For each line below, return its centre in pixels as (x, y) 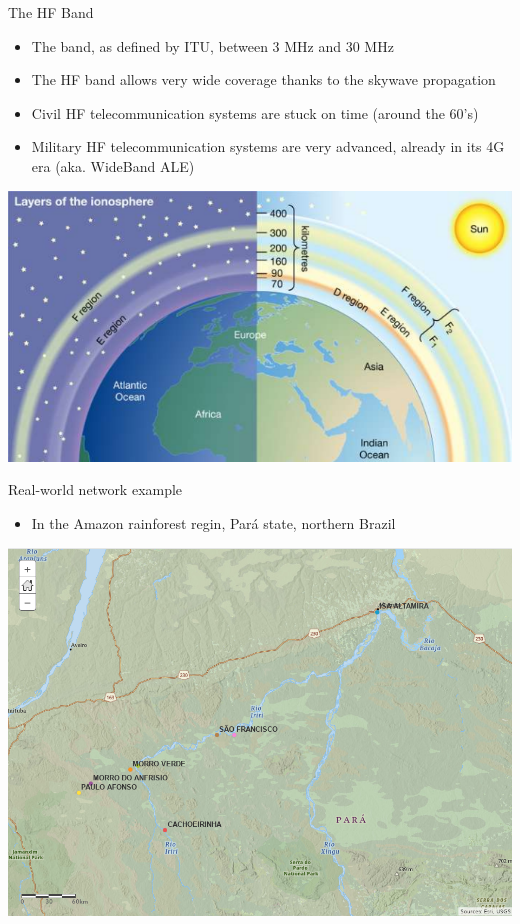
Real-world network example (95, 489)
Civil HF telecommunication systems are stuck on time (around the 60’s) (255, 112)
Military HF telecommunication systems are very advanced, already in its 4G (268, 146)
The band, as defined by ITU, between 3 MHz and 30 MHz (212, 45)
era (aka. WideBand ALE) (113, 165)
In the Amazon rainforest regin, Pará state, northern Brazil (213, 523)
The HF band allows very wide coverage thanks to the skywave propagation (263, 79)
